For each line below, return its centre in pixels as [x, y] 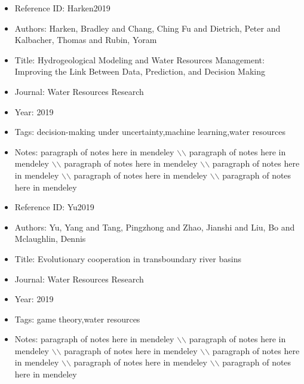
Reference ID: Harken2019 [62, 8]
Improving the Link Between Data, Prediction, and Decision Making [140, 71]
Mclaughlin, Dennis [50, 239]
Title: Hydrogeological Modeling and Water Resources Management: [139, 59]
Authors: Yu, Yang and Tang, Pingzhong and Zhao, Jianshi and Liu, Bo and [155, 227]
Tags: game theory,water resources [77, 319]
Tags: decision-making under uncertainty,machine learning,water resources [150, 132]
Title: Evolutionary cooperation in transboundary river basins [128, 258]
